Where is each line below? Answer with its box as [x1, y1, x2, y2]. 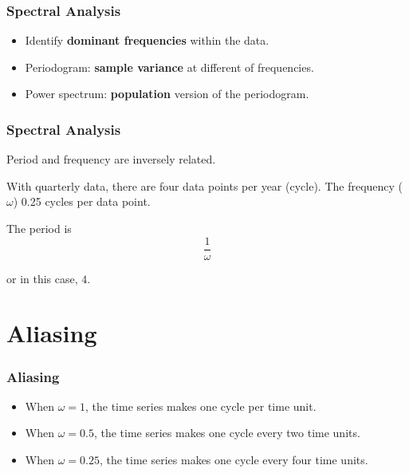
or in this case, [6, 270, 78, 286]
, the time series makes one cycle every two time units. [93, 424, 360, 441]
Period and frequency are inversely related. [6, 151, 216, 168]
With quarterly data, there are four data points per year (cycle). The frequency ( [6, 177, 403, 194]
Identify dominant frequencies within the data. [25, 32, 269, 49]
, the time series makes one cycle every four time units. [99, 451, 368, 468]
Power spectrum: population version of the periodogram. [25, 85, 309, 102]
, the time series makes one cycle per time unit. [85, 397, 317, 414]
